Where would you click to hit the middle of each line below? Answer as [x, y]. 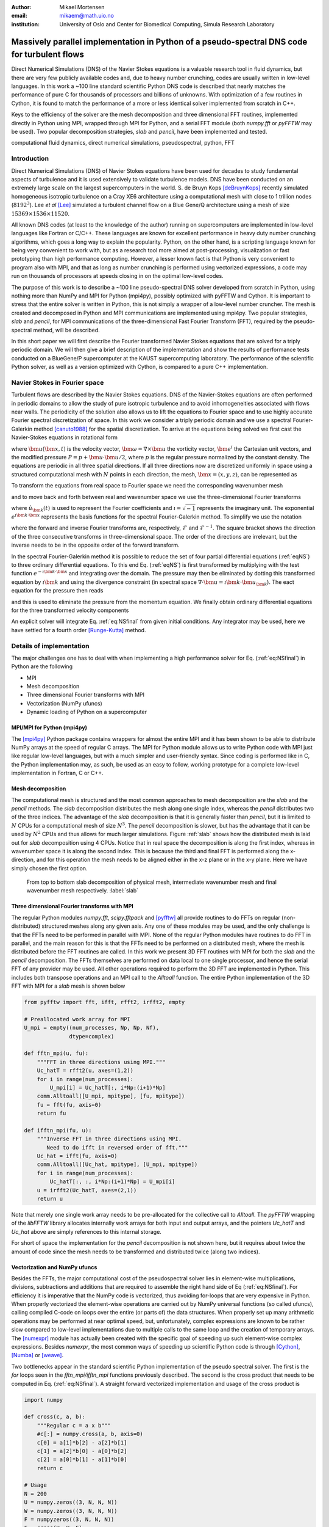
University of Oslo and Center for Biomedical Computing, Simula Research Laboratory [167, 24]
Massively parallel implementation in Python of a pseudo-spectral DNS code [159, 42]
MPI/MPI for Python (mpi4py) [49, 727]
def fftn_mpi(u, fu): [56, 1053]
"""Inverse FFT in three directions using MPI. [109, 1139]
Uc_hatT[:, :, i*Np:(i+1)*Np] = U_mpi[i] [112, 1182]
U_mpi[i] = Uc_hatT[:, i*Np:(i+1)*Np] [108, 1088]
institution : [26, 24]
